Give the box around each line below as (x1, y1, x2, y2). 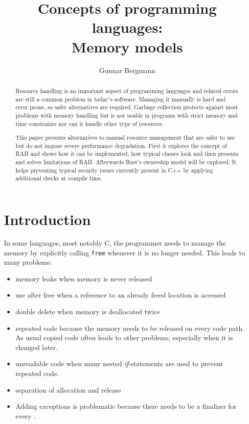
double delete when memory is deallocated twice (15, 306, 160, 316)
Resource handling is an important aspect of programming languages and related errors (15, 86, 238, 95)
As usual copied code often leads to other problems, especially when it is (15, 332, 233, 343)
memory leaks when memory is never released (15, 273, 152, 283)
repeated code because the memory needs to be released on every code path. (15, 323, 245, 333)
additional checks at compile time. (15, 174, 103, 182)
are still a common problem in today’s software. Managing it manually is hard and (15, 95, 226, 103)
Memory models (71, 36, 183, 56)
